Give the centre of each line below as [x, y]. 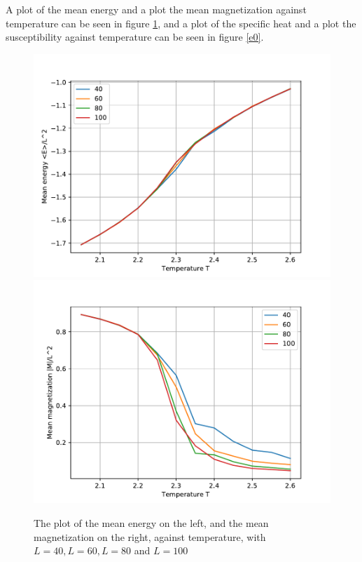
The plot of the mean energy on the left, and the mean [151, 522]
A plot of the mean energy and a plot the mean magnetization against [156, 9]
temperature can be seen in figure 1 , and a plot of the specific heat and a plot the [181, 23]
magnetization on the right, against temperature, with [150, 536]
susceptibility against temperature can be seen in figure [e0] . [135, 37]
